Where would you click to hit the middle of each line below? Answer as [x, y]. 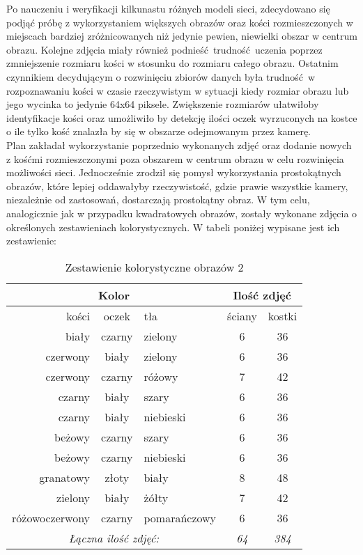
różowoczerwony [51, 517]
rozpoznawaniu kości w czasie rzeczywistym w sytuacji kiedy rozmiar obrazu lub [178, 90]
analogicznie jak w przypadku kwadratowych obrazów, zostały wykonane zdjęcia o [182, 213]
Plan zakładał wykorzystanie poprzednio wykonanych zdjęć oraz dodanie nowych [179, 144]
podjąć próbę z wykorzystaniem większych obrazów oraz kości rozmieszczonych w [180, 22]
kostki [283, 315]
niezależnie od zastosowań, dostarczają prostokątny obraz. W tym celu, [158, 200]
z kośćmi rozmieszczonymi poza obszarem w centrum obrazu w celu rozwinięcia [175, 158]
